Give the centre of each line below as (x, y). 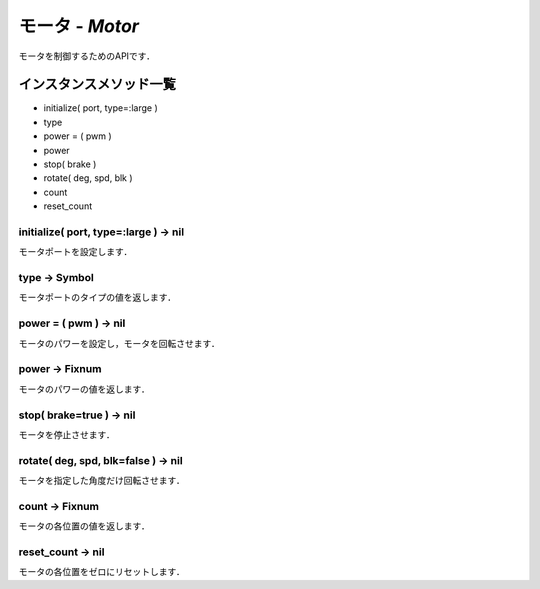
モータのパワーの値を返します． (84, 389)
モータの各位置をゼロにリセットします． (101, 572)
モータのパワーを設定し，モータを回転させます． (119, 343)
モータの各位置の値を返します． (84, 526)
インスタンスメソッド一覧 (97, 84)
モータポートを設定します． (75, 252)
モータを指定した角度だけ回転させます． (101, 481)
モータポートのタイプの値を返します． (97, 297)
